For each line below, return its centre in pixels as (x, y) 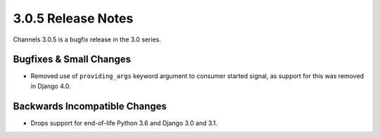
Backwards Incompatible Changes (90, 106)
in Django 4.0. (51, 86)
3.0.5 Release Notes (73, 18)
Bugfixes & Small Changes (72, 59)
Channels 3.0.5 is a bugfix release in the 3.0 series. (87, 39)
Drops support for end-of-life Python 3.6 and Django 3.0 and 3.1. (124, 123)
